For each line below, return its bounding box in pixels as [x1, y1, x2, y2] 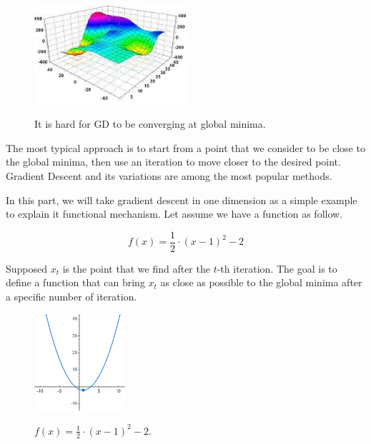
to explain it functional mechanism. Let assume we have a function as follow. [6, 206, 343, 221]
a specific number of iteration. [6, 288, 137, 303]
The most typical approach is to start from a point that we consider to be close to [6, 140, 365, 155]
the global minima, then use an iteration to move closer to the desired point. [6, 154, 341, 169]
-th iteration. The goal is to [217, 261, 337, 276]
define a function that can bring [6, 275, 145, 290]
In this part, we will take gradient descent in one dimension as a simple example [6, 192, 357, 207]
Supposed [6, 261, 48, 276]
